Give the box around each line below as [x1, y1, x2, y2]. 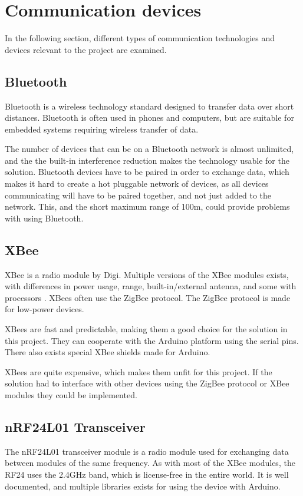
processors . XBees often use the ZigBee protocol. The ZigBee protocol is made [5, 291, 291, 303]
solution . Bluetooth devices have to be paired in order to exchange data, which [5, 166, 289, 178]
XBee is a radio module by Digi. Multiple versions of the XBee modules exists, [5, 268, 289, 280]
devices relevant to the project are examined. [5, 43, 167, 55]
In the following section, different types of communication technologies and [5, 32, 275, 44]
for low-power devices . [5, 303, 84, 315]
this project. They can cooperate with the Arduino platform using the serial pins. [5, 334, 299, 346]
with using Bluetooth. [5, 211, 84, 224]
